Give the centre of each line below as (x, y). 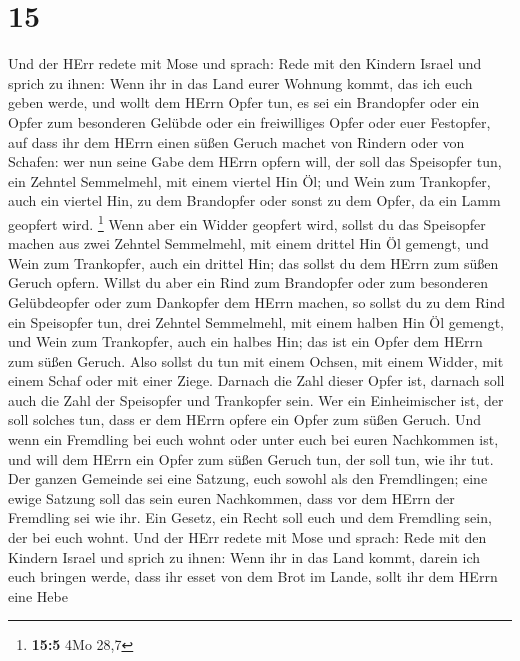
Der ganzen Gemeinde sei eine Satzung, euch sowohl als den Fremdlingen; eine (248, 478)
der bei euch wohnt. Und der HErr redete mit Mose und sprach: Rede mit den (247, 537)
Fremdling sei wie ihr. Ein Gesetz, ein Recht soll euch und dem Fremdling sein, (250, 517)
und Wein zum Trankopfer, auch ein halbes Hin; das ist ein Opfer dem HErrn (245, 341)
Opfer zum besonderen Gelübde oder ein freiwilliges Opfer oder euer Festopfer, (249, 121)
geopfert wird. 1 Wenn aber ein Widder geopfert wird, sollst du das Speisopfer (247, 222)
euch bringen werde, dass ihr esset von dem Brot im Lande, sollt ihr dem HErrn (253, 576)
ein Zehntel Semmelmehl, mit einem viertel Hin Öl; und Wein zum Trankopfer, (249, 180)
